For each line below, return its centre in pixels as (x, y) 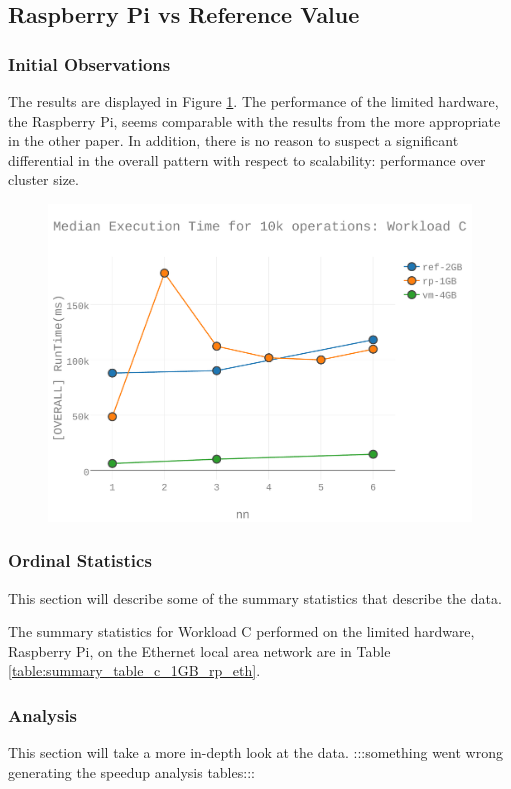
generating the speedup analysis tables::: (131, 771)
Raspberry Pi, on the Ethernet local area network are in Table (199, 650)
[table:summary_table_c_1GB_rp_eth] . (134, 670)
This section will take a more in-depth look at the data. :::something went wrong (255, 752)
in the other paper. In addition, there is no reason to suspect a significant (233, 140)
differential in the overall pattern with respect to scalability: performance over (247, 159)
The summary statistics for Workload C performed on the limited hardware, (241, 631)
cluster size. (43, 179)
